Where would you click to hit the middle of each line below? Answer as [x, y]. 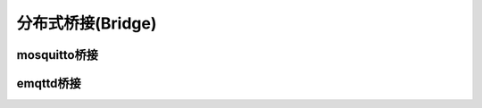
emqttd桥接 [49, 83]
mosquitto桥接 [57, 55]
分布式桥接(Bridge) [87, 23]
